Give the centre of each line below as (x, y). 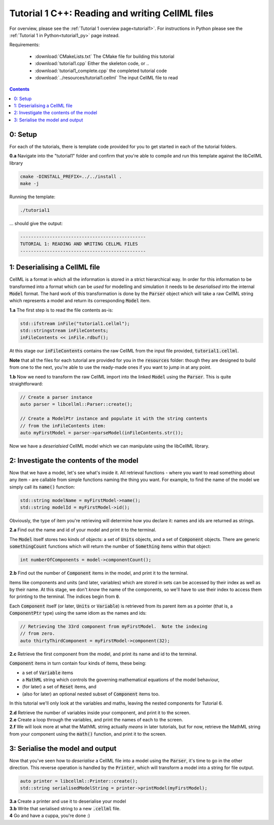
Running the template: (32, 197)
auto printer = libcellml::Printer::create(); (79, 781)
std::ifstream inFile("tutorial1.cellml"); (75, 323)
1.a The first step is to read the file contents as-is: (61, 310)
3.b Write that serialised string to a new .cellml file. (65, 808)
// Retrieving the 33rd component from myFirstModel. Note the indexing (114, 627)
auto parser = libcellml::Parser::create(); (76, 404)
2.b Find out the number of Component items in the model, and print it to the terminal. (99, 573)
